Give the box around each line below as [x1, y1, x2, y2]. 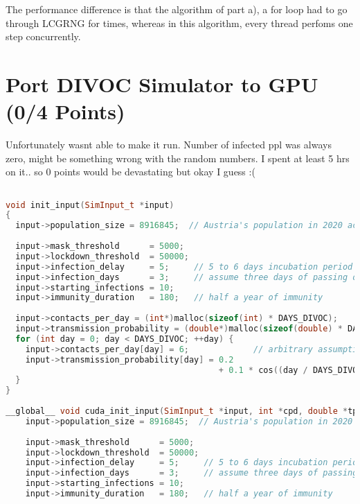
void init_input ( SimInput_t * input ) [6, 200, 174, 210]
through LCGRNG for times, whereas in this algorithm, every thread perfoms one [6, 15, 353, 30]
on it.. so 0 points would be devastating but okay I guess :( [6, 164, 255, 179]
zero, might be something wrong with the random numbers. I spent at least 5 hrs [6, 150, 350, 165]
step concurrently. [6, 29, 81, 44]
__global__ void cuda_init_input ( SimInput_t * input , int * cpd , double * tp [6, 406, 358, 417]
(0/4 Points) [6, 97, 125, 125]
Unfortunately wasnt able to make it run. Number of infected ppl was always [6, 137, 332, 152]
